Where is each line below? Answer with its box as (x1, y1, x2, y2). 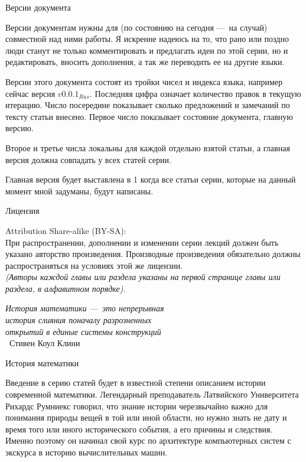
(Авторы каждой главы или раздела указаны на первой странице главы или (5, 271, 281, 283)
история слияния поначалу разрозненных (5, 314, 152, 326)
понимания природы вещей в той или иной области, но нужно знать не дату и (5, 411, 287, 424)
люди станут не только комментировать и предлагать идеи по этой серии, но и (5, 44, 288, 56)
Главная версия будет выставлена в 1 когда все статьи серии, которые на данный (5, 173, 296, 186)
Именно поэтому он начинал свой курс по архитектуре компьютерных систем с (5, 434, 291, 447)
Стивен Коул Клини (9, 337, 80, 349)
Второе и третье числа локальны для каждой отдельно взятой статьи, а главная (5, 141, 290, 154)
